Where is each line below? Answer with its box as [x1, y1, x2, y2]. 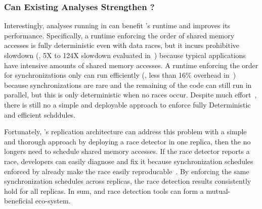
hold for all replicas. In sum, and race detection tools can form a [4, 185, 204, 196]
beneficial [4, 195, 33, 206]
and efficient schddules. [4, 109, 75, 120]
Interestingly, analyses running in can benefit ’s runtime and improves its [4, 20, 231, 31]
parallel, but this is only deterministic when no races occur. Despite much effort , [4, 89, 257, 100]
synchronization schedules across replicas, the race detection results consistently [4, 176, 251, 186]
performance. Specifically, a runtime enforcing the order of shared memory [4, 30, 235, 40]
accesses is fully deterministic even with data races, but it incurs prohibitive [4, 40, 240, 50]
